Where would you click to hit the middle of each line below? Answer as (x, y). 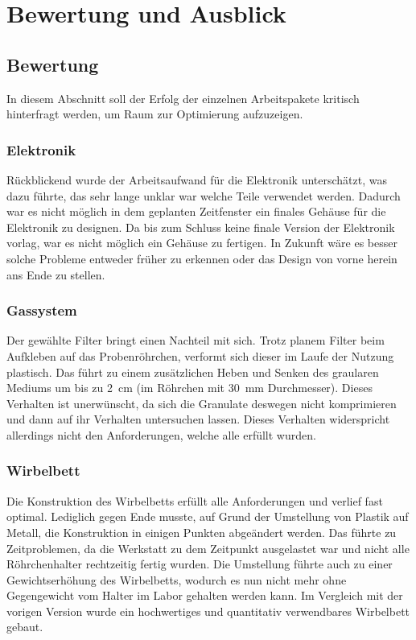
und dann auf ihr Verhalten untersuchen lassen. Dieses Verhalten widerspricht (198, 419)
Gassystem (42, 310)
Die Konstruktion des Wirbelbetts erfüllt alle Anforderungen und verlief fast (195, 500)
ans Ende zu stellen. (56, 274)
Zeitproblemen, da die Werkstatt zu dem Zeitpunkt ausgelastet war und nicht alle (208, 548)
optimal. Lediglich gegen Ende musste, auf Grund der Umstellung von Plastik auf (208, 516)
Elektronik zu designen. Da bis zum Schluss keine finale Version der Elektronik (201, 227)
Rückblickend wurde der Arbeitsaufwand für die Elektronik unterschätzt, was (197, 179)
